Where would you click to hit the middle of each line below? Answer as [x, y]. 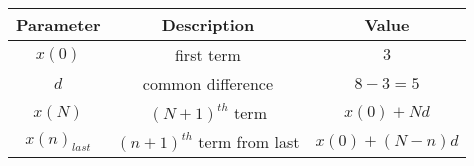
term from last [249, 141]
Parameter [58, 24]
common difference [208, 83]
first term [207, 54]
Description [208, 24]
